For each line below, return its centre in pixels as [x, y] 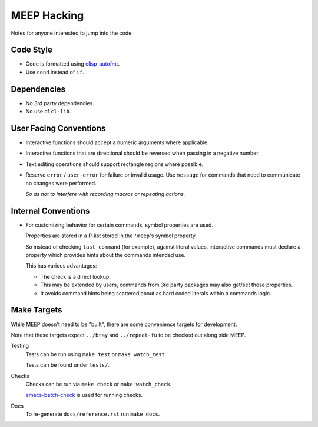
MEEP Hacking [47, 15]
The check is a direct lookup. [76, 276]
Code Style [32, 50]
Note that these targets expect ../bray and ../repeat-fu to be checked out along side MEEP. [128, 335]
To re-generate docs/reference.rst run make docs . [93, 414]
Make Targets [37, 310]
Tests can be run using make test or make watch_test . [96, 354]
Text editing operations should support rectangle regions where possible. [115, 164]
